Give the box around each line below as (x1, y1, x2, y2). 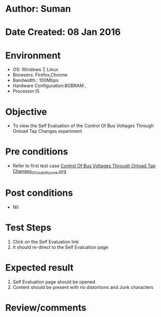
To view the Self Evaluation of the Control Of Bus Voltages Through (12, 123, 154, 129)
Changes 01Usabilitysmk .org (12, 168, 67, 176)
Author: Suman (5, 3, 71, 15)
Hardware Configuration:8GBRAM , (12, 82, 87, 89)
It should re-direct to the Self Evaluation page (12, 244, 109, 250)
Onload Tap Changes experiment (12, 128, 83, 134)
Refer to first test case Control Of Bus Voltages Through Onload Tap (12, 163, 156, 169)
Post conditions (5, 187, 73, 199)
